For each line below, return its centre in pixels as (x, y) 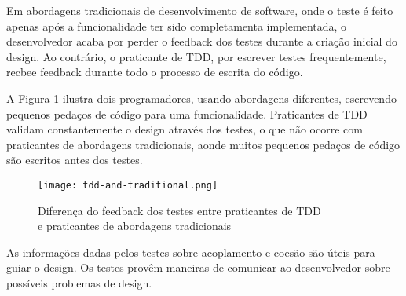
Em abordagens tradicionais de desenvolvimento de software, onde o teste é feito (200, 10)
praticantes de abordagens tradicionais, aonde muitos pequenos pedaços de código (203, 144)
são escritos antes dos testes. (75, 160)
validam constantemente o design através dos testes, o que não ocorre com (185, 129)
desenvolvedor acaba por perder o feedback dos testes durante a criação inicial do (202, 41)
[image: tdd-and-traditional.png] (128, 185)
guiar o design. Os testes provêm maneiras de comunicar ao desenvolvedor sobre (198, 267)
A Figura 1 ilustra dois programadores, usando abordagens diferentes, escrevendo (201, 98)
